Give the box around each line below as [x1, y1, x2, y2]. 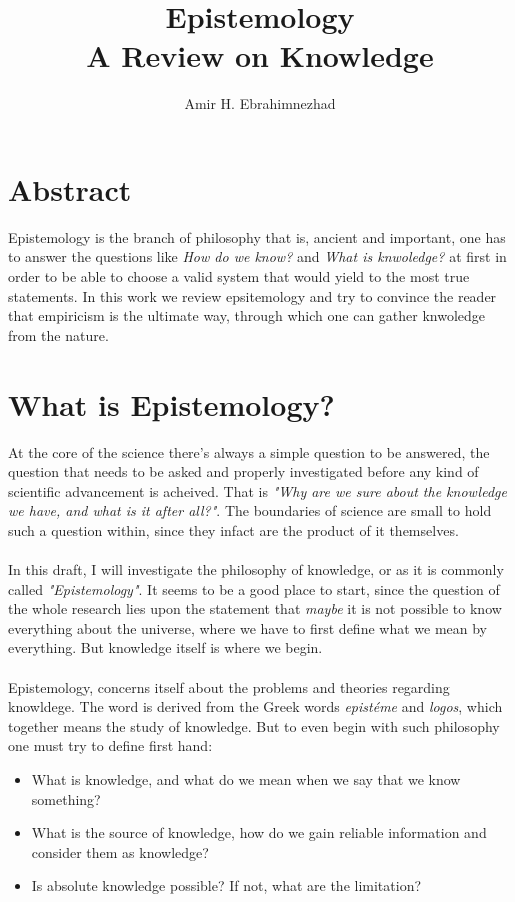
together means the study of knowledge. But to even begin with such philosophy [8, 715, 500, 736]
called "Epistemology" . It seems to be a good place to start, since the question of [8, 578, 500, 599]
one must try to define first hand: [8, 735, 213, 756]
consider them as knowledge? [31, 841, 209, 862]
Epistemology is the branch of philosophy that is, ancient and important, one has [8, 226, 506, 247]
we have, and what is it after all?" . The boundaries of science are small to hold [8, 500, 492, 521]
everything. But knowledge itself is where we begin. [8, 637, 323, 658]
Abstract [8, 168, 132, 209]
